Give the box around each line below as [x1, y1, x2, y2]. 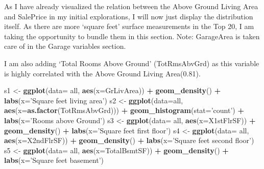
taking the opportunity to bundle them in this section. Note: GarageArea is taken [4, 31, 260, 41]
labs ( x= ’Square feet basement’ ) [4, 155, 104, 165]
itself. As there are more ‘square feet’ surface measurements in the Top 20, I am [4, 21, 254, 32]
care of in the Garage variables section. [4, 41, 126, 51]
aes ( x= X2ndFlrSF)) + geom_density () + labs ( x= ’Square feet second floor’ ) [4, 135, 254, 146]
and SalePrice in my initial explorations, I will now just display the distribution [4, 11, 253, 21]
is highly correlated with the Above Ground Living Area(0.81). [4, 68, 201, 78]
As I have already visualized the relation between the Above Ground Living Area [4, 1, 258, 11]
